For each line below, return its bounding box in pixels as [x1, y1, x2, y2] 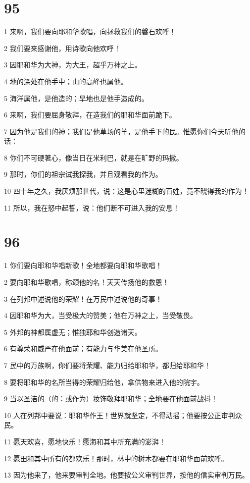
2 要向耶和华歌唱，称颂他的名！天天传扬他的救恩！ [4, 276, 169, 287]
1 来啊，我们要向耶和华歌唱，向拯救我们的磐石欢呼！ [4, 26, 176, 37]
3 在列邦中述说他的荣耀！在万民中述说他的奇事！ [4, 293, 162, 304]
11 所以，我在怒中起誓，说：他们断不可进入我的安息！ [4, 202, 180, 213]
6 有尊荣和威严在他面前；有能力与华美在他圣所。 [4, 343, 162, 354]
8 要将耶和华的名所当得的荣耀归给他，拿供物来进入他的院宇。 [4, 376, 204, 387]
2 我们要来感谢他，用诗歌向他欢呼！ [4, 43, 121, 53]
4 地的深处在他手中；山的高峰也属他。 [4, 76, 128, 86]
